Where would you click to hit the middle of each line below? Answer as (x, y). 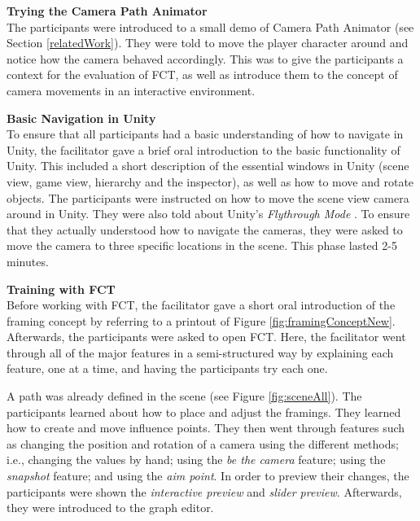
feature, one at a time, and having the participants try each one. (167, 368)
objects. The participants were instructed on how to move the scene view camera (208, 197)
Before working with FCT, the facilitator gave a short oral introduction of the (201, 305)
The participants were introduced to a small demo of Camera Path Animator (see (210, 26)
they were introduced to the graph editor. (110, 508)
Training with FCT (61, 289)
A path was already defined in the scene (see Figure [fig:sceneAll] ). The (184, 396)
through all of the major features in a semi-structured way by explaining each (200, 352)
